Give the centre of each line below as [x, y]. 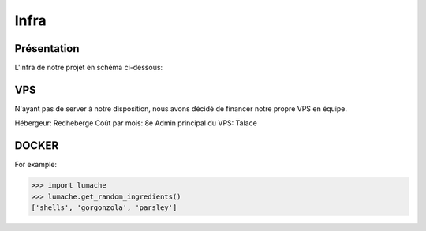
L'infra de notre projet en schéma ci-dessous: [89, 68]
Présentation [47, 48]
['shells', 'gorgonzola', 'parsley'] [104, 208]
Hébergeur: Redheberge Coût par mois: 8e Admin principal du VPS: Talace [136, 123]
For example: [36, 165]
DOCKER [37, 146]
